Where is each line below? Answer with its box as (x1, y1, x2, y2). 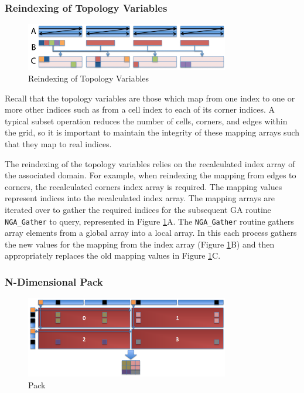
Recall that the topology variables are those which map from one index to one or (5, 92, 295, 104)
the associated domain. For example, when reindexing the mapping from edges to (5, 169, 296, 181)
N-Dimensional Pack (5, 274, 103, 289)
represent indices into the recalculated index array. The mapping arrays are (5, 192, 275, 204)
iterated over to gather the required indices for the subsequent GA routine (5, 203, 271, 215)
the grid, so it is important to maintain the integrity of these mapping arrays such (5, 126, 300, 138)
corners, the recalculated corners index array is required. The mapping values (5, 180, 282, 192)
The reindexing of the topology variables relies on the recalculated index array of (5, 157, 295, 170)
